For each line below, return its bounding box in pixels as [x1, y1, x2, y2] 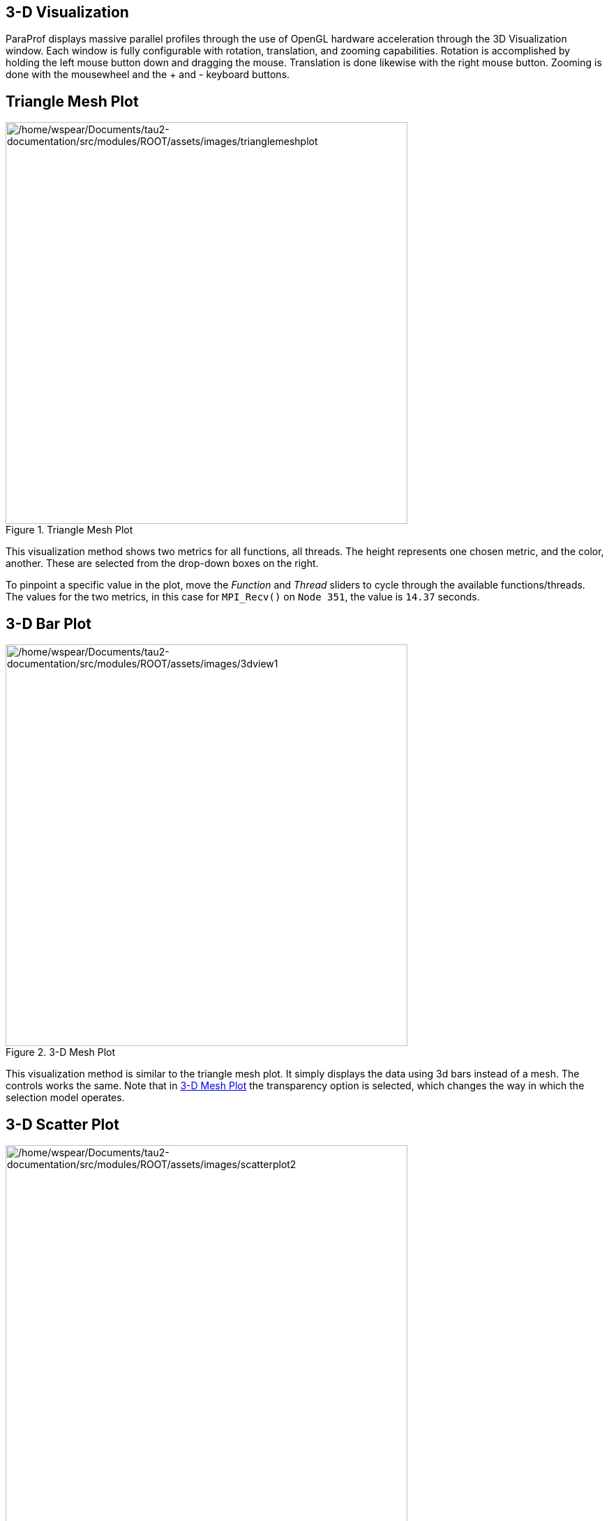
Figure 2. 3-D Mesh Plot [6, 1046, 116, 1059]
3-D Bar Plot [6, 614, 91, 633]
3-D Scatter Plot [6, 1115, 119, 1133]
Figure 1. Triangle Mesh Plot [6, 524, 133, 536]
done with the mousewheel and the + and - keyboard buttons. [6, 68, 290, 81]
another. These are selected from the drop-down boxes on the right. [6, 557, 319, 570]
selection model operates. [6, 1091, 125, 1104]
